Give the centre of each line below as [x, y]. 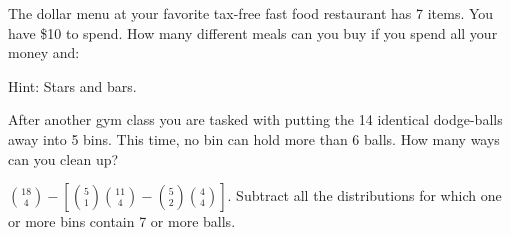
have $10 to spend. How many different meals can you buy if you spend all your [253, 32]
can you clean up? [63, 158]
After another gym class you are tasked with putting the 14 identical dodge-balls [255, 119]
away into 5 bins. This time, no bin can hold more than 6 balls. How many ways [254, 138]
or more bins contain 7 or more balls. [122, 221]
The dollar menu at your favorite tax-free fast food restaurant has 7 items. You [251, 13]
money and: [44, 52]
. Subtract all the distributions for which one [364, 195]
